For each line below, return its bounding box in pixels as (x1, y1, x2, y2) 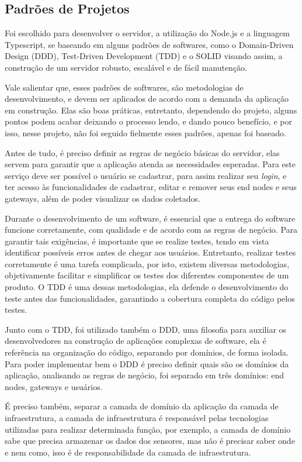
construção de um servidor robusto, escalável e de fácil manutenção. (5, 61, 247, 73)
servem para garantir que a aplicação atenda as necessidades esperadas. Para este (5, 158, 296, 170)
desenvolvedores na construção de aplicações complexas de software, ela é (5, 335, 266, 347)
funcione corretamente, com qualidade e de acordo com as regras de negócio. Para (5, 223, 298, 236)
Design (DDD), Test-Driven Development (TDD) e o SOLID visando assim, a (5, 50, 283, 62)
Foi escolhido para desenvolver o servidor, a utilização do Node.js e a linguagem (5, 27, 290, 39)
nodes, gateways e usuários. (5, 380, 103, 392)
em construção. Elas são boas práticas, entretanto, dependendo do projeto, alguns (5, 104, 297, 116)
